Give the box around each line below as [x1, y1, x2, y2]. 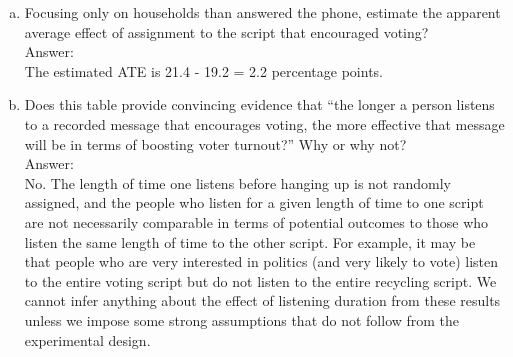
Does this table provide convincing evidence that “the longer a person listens [24, 94, 495, 115]
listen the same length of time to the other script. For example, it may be [24, 231, 476, 252]
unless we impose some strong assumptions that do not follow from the [24, 309, 460, 330]
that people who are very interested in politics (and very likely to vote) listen [24, 251, 499, 272]
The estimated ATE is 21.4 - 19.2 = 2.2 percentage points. [24, 60, 383, 81]
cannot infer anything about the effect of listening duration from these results [24, 290, 501, 311]
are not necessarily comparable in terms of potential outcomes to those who [24, 211, 489, 232]
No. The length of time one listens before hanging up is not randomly [24, 172, 451, 193]
